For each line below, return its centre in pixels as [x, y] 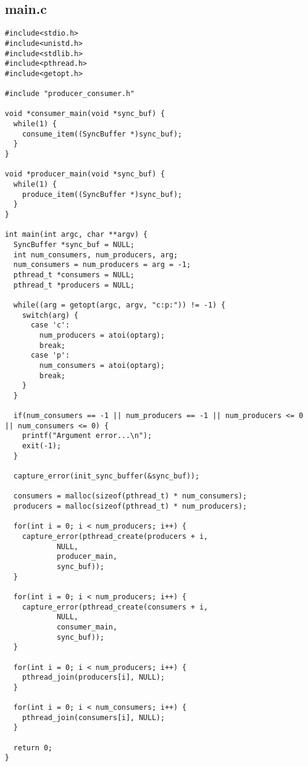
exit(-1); [42, 446]
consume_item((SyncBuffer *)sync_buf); [102, 134]
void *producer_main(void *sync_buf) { [85, 174]
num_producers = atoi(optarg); [102, 335]
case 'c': [50, 325]
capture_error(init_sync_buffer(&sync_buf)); [107, 476]
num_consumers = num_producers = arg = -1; [102, 265]
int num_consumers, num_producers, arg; [96, 255]
